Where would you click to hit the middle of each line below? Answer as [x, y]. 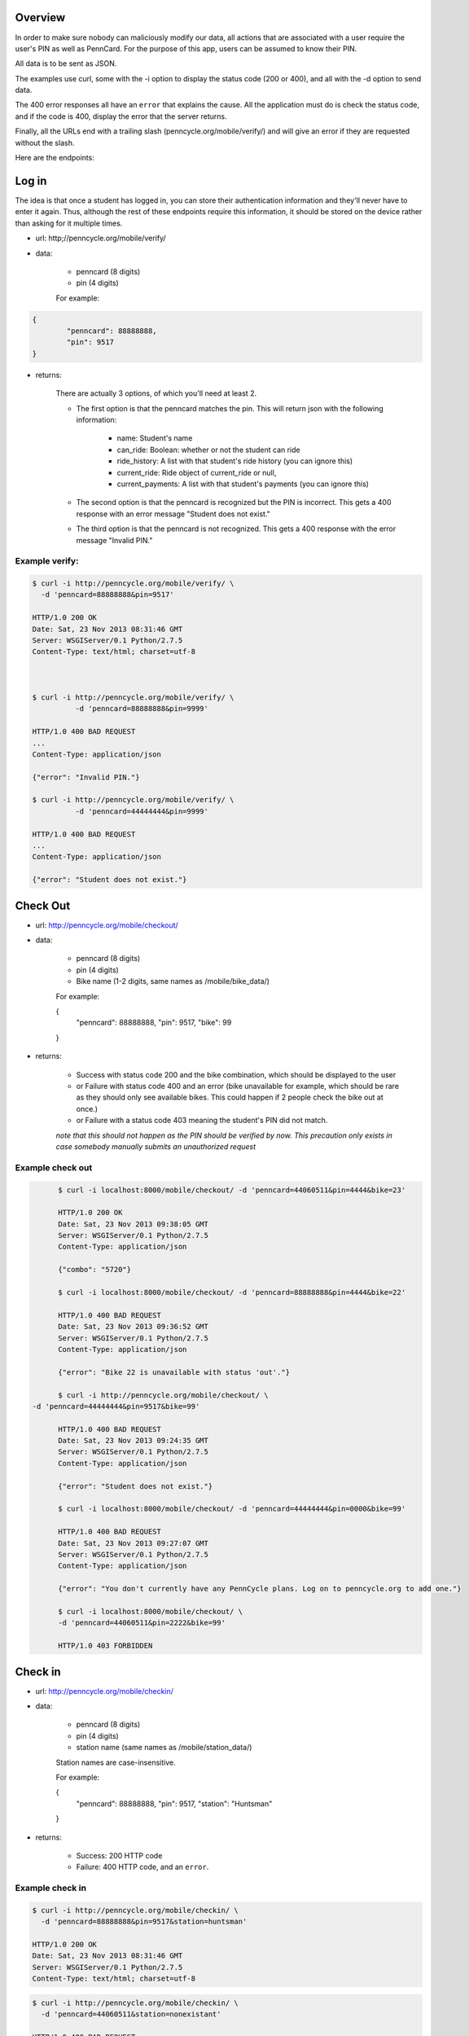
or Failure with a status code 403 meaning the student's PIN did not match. [202, 1121]
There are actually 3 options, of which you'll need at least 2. [156, 393]
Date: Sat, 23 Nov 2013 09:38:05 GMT [134, 1224]
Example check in [51, 1888]
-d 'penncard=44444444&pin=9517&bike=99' [116, 1406]
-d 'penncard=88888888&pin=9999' [142, 709]
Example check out [54, 1167]
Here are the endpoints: [55, 158]
